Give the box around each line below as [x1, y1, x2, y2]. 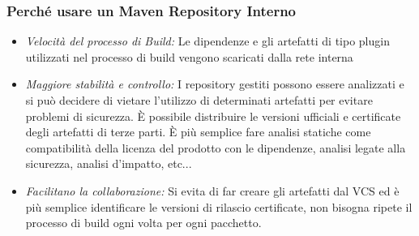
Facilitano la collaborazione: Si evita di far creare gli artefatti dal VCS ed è [25, 182, 400, 199]
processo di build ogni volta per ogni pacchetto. [25, 214, 262, 231]
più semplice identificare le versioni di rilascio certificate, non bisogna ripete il [25, 198, 413, 215]
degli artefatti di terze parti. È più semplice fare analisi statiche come [25, 123, 371, 140]
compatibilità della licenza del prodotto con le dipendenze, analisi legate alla [25, 139, 406, 156]
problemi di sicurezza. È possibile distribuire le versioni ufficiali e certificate [25, 107, 401, 124]
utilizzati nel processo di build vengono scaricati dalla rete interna [25, 48, 353, 65]
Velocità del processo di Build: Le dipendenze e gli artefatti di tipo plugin [25, 32, 390, 49]
